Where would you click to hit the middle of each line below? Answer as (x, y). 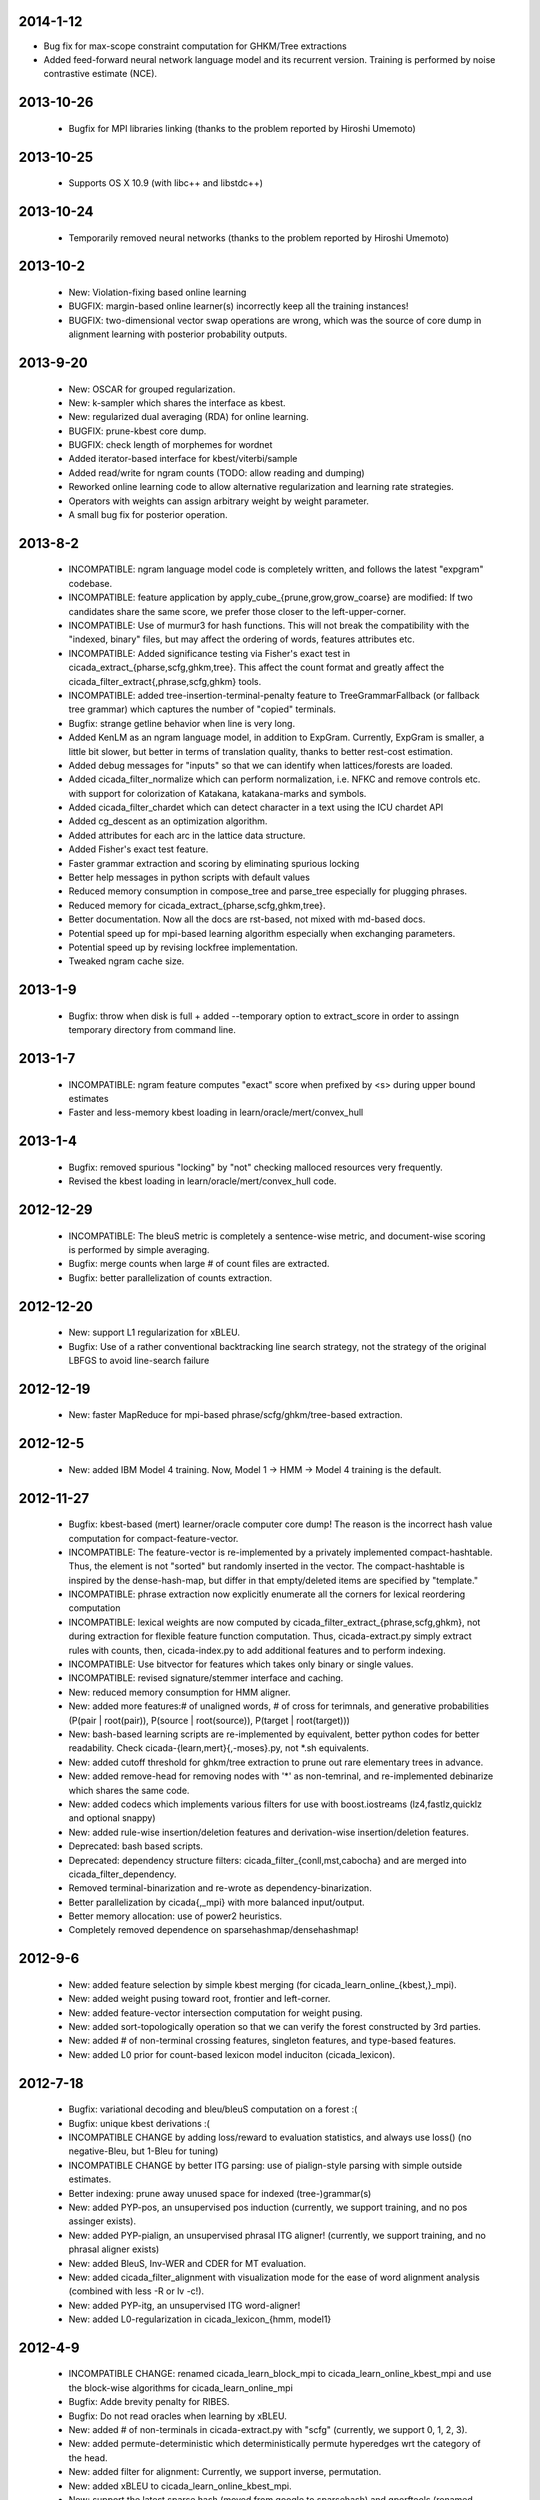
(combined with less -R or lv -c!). (136, 2291)
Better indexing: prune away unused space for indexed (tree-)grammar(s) (220, 2193)
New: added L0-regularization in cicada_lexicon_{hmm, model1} (200, 2319)
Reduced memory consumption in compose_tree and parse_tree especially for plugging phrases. (268, 891)
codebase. (90, 583)
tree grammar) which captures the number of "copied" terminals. (202, 709)
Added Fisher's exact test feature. (138, 849)
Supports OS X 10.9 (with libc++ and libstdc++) (166, 183)
